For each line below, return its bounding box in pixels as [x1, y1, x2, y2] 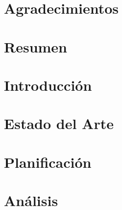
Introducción [4, 75, 92, 95]
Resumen [4, 36, 67, 56]
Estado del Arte [4, 113, 114, 133]
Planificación [4, 152, 92, 172]
